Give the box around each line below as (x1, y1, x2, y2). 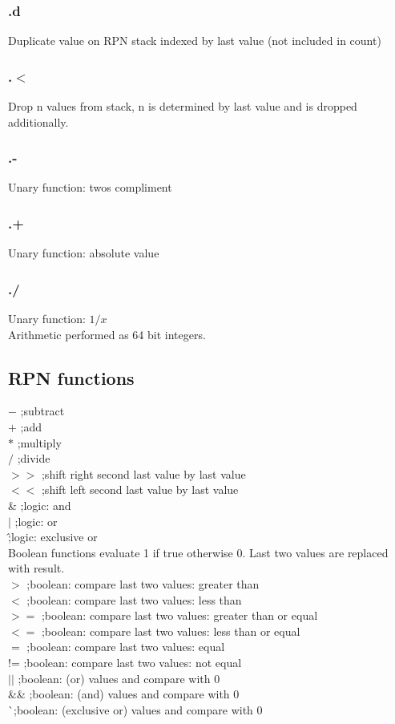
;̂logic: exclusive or (8, 528, 98, 545)
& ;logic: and (8, 497, 71, 514)
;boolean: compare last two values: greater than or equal (41, 607, 318, 624)
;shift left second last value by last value (41, 481, 239, 498)
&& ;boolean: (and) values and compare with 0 (8, 686, 240, 702)
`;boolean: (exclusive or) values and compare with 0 (8, 701, 263, 718)
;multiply (17, 434, 62, 451)
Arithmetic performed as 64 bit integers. (8, 326, 206, 342)
